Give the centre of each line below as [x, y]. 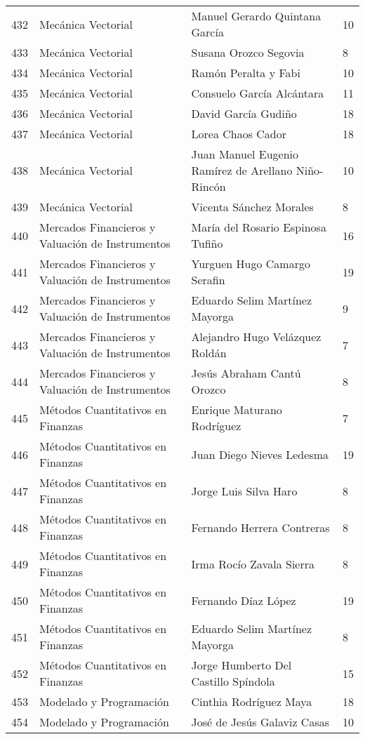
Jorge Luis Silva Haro [244, 491]
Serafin [208, 280]
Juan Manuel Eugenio [245, 154]
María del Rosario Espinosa [259, 227]
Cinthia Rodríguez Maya [252, 701]
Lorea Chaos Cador [239, 134]
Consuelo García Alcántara [258, 93]
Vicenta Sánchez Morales [252, 207]
